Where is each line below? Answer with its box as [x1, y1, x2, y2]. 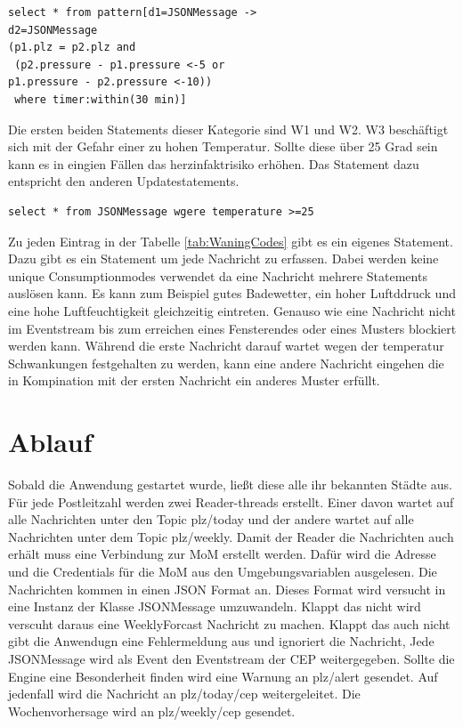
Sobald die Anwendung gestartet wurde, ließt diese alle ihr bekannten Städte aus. [8, 475, 452, 493]
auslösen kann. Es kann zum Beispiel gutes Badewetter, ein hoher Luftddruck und [8, 284, 456, 303]
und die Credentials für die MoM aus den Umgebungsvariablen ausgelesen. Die [8, 561, 437, 580]
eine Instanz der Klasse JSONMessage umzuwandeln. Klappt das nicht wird [8, 597, 421, 616]
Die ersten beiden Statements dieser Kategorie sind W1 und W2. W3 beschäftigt [8, 119, 449, 138]
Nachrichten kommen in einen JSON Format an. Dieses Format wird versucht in [8, 579, 446, 598]
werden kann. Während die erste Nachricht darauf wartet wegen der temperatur [8, 336, 444, 355]
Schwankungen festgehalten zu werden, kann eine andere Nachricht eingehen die [8, 353, 444, 372]
